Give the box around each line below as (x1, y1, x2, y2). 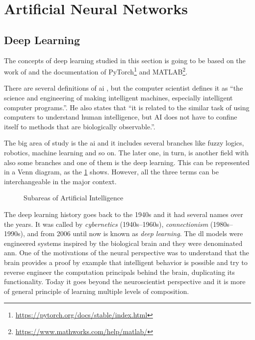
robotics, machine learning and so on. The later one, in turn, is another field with (4, 147, 249, 157)
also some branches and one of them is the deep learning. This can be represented (4, 157, 250, 167)
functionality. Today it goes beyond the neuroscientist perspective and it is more (4, 276, 246, 287)
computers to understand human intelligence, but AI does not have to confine (4, 112, 237, 122)
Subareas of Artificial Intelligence (24, 193, 124, 203)
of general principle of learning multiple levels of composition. (4, 286, 189, 296)
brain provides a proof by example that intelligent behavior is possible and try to (4, 257, 248, 267)
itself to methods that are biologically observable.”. (4, 121, 155, 131)
